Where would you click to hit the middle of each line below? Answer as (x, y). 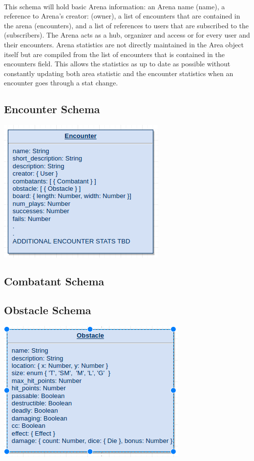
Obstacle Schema (48, 310)
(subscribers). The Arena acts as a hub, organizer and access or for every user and (127, 35)
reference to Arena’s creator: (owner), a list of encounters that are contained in (122, 16)
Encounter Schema (52, 109)
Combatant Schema (54, 281)
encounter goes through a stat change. (61, 83)
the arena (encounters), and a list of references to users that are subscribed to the (126, 25)
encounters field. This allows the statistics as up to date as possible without (117, 64)
